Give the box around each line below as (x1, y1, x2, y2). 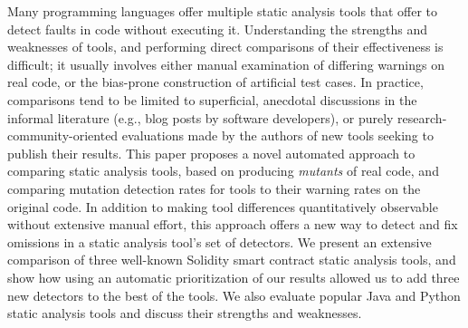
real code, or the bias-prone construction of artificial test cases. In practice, (7, 72, 424, 92)
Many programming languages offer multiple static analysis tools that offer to (7, 2, 437, 20)
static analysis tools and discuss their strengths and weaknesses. (7, 304, 362, 323)
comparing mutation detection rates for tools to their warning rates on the (7, 178, 421, 198)
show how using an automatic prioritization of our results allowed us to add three (7, 267, 460, 286)
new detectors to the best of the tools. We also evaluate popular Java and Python (7, 285, 461, 304)
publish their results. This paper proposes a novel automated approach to (7, 143, 415, 162)
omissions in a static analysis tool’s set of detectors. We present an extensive (7, 232, 432, 251)
